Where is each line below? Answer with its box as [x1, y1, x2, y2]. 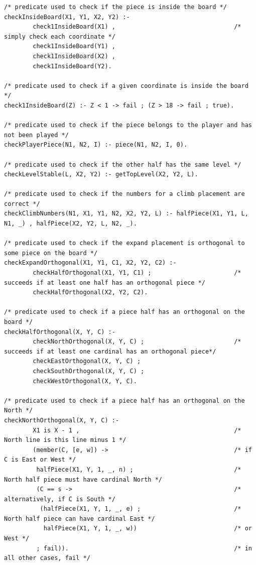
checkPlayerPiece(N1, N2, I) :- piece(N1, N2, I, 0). [4, 141, 188, 149]
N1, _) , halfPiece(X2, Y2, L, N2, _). [4, 220, 137, 228]
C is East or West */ [4, 456, 76, 464]
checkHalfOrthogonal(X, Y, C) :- [4, 328, 115, 335]
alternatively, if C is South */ [4, 495, 115, 503]
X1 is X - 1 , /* [33, 426, 241, 434]
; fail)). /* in [36, 544, 252, 552]
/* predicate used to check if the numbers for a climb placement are [4, 190, 245, 198]
